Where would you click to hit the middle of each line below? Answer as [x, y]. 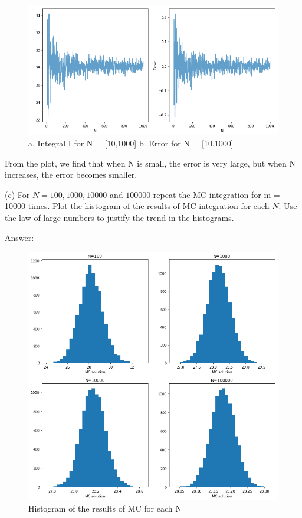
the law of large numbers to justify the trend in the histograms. [119, 218]
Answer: [19, 237]
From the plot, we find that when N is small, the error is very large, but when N [150, 163]
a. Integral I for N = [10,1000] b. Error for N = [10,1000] [131, 143]
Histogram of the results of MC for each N [105, 508]
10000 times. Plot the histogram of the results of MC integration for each [137, 206]
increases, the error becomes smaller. [71, 175]
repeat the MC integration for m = [216, 194]
